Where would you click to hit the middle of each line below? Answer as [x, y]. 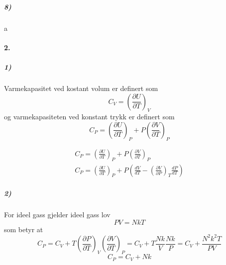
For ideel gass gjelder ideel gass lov [57, 215]
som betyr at [24, 229]
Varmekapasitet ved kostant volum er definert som [81, 88]
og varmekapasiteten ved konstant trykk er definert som [89, 117]
